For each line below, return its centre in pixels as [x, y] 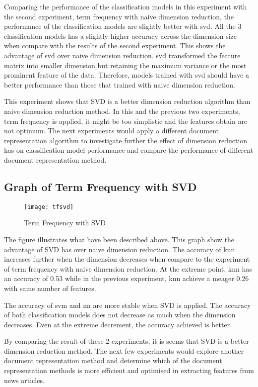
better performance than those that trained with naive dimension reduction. [120, 84]
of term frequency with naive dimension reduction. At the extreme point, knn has [128, 268]
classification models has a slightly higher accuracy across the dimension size [120, 36]
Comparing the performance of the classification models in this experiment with [126, 6]
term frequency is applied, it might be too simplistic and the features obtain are [126, 121]
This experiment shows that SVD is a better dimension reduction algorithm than [127, 101]
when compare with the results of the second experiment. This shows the [115, 46]
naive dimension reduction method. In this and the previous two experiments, [122, 111]
